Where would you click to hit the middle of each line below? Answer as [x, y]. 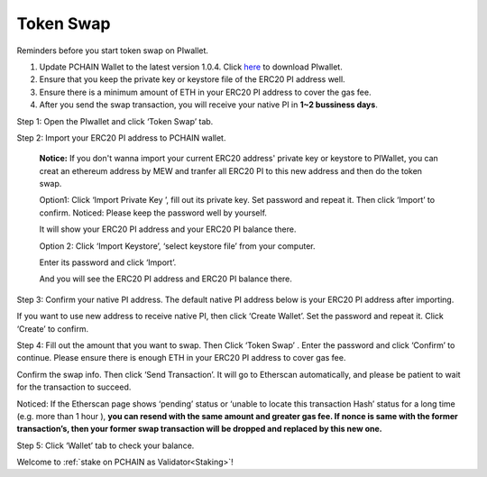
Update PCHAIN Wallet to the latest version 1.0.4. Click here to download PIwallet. [191, 67]
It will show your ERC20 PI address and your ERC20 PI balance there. [168, 229]
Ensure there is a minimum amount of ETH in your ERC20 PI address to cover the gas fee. [205, 92]
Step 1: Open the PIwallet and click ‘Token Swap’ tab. [115, 121]
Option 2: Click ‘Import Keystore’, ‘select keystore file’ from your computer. [177, 246]
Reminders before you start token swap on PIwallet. [113, 50]
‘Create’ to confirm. [53, 328]
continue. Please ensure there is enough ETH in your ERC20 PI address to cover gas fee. [181, 358]
